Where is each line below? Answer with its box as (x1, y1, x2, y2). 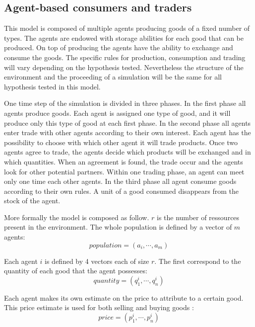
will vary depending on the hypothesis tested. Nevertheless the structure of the (4, 62, 244, 72)
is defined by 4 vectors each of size (45, 255, 149, 266)
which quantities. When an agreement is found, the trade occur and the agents (4, 156, 243, 166)
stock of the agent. (4, 195, 61, 206)
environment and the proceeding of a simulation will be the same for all (4, 72, 222, 82)
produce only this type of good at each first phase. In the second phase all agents (4, 117, 251, 128)
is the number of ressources (157, 212, 240, 222)
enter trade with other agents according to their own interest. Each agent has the (4, 127, 251, 138)
